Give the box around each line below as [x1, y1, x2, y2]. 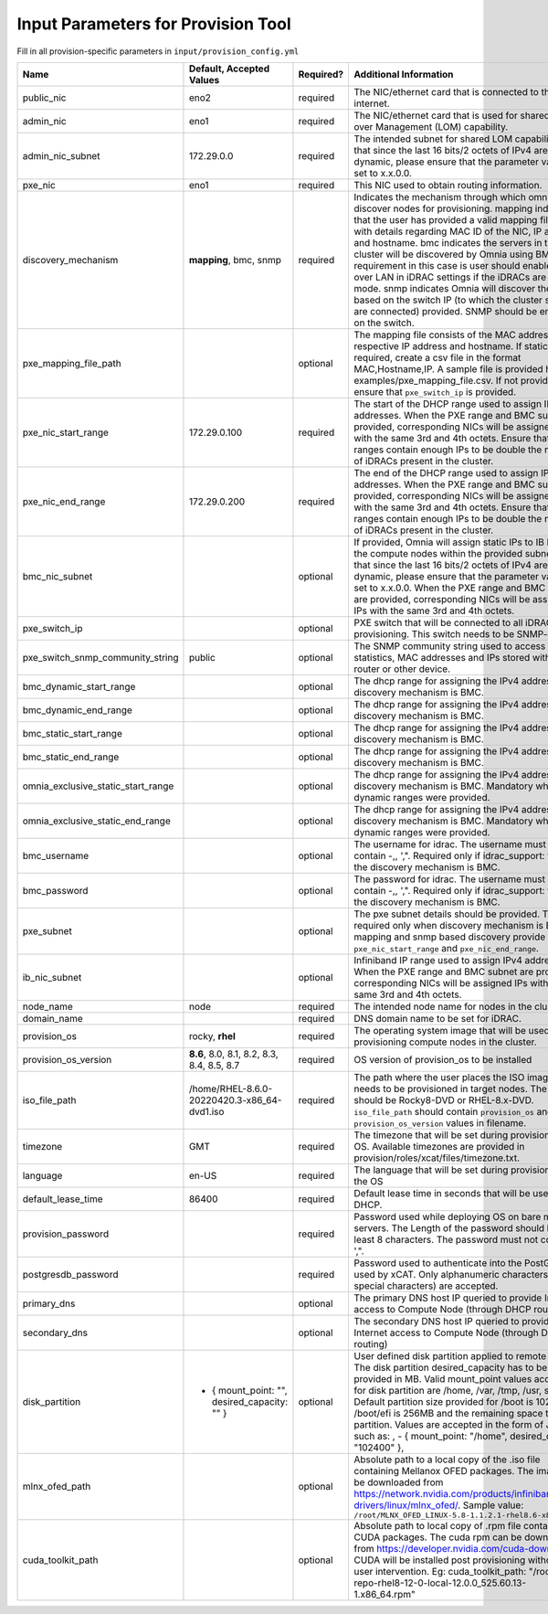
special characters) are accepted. [353, 1280, 499, 1292]
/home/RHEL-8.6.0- [188, 1082, 273, 1095]
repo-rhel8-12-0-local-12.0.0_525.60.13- [353, 1577, 527, 1589]
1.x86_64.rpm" [353, 1587, 416, 1600]
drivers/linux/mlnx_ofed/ [353, 1499, 458, 1512]
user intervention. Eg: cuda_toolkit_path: [353, 1565, 527, 1577]
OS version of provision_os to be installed [353, 1053, 532, 1066]
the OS [353, 1174, 384, 1187]
